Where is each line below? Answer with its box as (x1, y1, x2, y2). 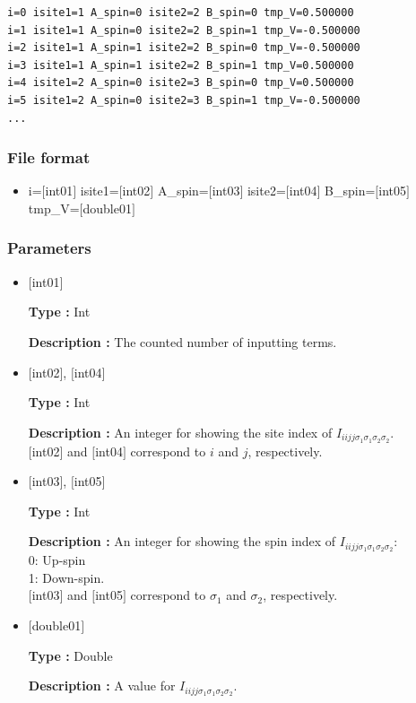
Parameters (7, 237, 91, 259)
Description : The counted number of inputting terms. (28, 332, 337, 351)
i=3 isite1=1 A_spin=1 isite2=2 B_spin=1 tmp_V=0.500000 (7, 58, 354, 72)
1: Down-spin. (28, 568, 105, 586)
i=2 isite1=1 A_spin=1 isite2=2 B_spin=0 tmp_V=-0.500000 (7, 41, 360, 55)
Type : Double (28, 646, 113, 664)
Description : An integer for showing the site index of (28, 422, 333, 441)
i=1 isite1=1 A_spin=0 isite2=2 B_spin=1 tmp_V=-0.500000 (7, 23, 360, 37)
